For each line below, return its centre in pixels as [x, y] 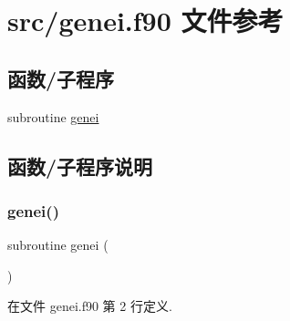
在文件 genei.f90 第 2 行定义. [90, 306]
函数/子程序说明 [80, 166]
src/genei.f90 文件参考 [145, 21]
